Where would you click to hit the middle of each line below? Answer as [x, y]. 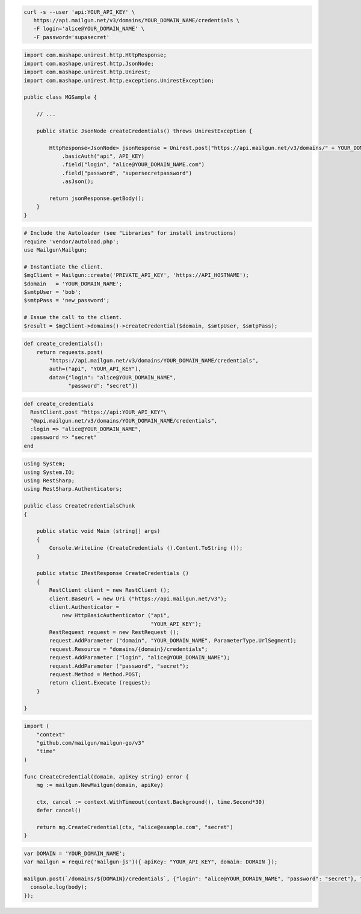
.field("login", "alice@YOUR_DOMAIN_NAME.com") [133, 165]
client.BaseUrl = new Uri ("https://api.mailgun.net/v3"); [138, 598]
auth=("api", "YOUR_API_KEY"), [95, 369]
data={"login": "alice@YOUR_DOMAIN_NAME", [113, 377]
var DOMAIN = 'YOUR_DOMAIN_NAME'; [75, 853]
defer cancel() [59, 810]
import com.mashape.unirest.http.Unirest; [87, 72]
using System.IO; [49, 472]
